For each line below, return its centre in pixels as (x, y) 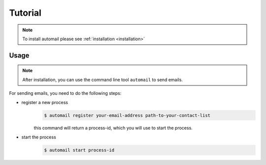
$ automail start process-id (79, 150)
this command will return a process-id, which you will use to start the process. (113, 128)
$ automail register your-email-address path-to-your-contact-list (127, 115)
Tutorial (25, 13)
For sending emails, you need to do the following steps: (65, 93)
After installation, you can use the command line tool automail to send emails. (103, 80)
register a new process (45, 102)
